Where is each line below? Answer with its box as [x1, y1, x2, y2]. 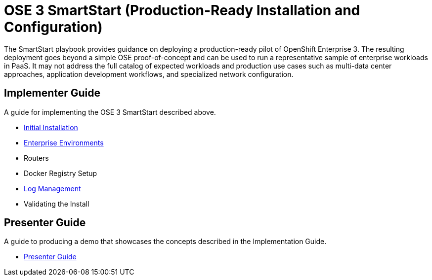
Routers [24, 153, 49, 162]
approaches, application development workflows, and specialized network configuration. [4, 70, 294, 78]
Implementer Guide [4, 87, 101, 100]
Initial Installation [24, 123, 78, 132]
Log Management [24, 184, 81, 193]
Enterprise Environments [24, 138, 104, 147]
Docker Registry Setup [24, 169, 97, 177]
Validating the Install [24, 199, 89, 208]
